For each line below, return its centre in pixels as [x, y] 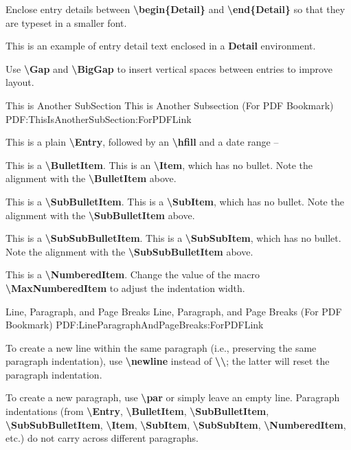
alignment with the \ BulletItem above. [91, 178]
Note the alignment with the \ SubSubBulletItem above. [129, 251]
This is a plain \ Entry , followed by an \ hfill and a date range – [142, 142]
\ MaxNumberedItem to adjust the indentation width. [125, 288]
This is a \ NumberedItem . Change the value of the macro [133, 274]
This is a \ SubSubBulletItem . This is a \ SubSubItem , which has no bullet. [173, 238]
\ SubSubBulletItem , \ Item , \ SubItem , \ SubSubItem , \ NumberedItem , [176, 424]
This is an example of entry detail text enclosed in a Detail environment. [161, 46]
